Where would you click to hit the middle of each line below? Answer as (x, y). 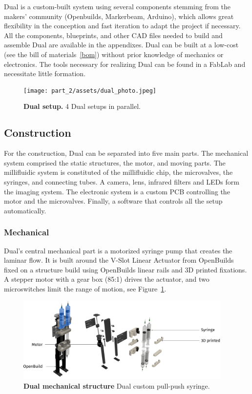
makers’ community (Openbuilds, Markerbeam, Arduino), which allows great (119, 16)
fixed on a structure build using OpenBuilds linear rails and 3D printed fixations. (126, 269)
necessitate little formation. (45, 73)
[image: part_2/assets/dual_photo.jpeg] (90, 91)
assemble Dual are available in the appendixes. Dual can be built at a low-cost (121, 45)
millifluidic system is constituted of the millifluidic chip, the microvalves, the (118, 172)
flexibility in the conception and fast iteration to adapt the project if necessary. (122, 26)
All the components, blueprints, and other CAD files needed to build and (113, 35)
